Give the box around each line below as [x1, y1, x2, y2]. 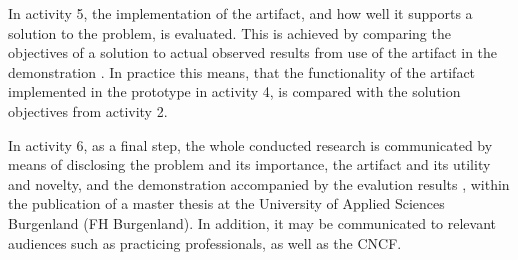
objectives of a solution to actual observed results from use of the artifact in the [8, 42, 498, 63]
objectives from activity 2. [8, 100, 168, 121]
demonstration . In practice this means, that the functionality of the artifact [8, 61, 476, 82]
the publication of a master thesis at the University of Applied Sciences [8, 193, 445, 214]
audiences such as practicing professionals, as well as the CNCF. [8, 232, 402, 253]
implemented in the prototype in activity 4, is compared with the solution [8, 81, 461, 102]
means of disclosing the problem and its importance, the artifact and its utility [8, 154, 491, 175]
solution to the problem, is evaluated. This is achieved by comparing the [8, 22, 451, 43]
